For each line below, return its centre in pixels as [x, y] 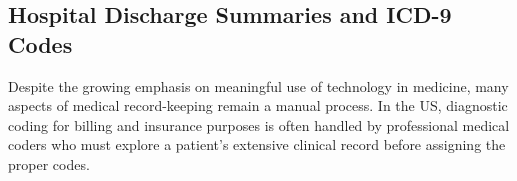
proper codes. [49, 163]
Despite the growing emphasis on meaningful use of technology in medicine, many [258, 85]
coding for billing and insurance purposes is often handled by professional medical [259, 124]
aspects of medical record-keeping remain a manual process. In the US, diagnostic [258, 105]
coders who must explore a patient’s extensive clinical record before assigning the [257, 144]
